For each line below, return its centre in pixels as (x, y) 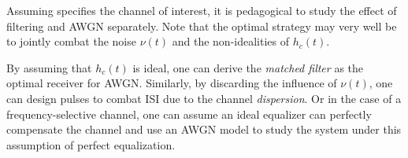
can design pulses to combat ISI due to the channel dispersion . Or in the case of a (204, 98)
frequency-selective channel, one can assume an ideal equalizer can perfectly (189, 114)
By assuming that (49, 67)
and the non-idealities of (230, 41)
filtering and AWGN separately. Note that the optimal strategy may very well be (202, 26)
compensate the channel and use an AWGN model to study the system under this (204, 129)
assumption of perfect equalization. (91, 144)
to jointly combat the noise (71, 41)
